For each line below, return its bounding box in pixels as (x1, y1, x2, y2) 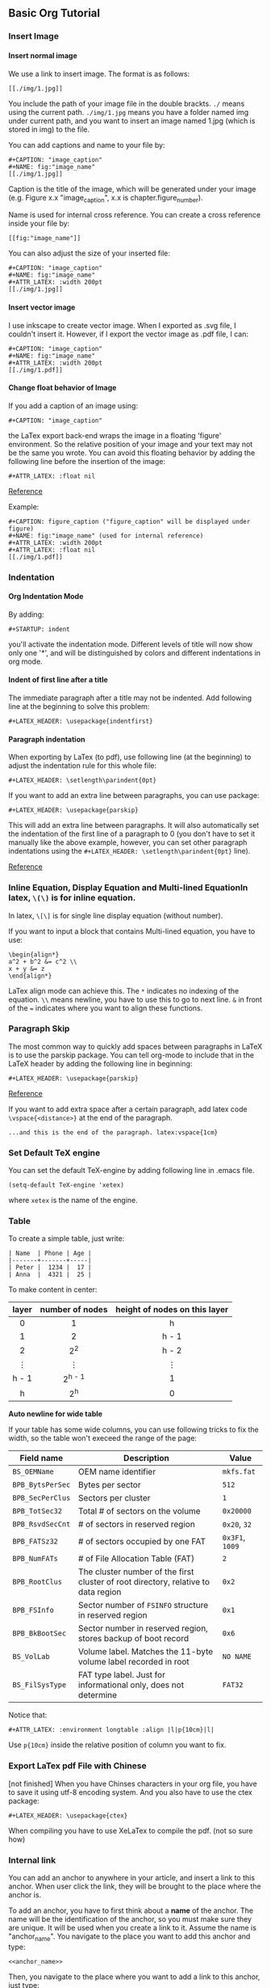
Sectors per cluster (77, 1492, 151, 1504)
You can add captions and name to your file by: (8, 140, 165, 150)
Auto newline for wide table (8, 1409, 103, 1419)
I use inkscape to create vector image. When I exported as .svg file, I (8, 320, 236, 330)
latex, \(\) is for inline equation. (8, 893, 136, 904)
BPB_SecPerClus (12, 1493, 71, 1503)
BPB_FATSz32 (12, 1537, 59, 1547)
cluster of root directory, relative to (77, 1576, 210, 1588)
